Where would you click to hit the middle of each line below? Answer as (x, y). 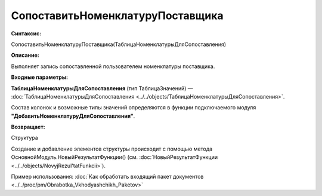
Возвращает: (28, 127)
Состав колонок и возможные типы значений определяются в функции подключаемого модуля (134, 108)
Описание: (25, 55)
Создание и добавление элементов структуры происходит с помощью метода (112, 149)
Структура (24, 138)
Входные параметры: (40, 77)
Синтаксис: (26, 33)
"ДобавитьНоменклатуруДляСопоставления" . (73, 116)
